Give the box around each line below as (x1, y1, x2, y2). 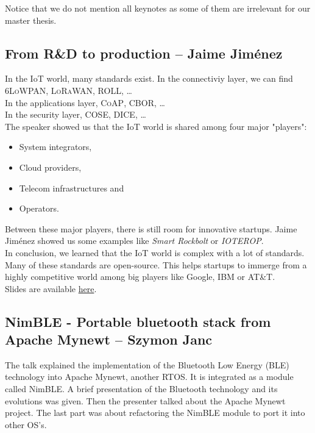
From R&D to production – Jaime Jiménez (5, 43, 283, 62)
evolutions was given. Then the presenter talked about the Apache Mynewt (5, 394, 286, 407)
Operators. (19, 202, 59, 215)
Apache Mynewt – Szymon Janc (5, 330, 213, 349)
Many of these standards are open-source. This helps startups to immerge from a (5, 258, 307, 271)
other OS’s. (5, 418, 47, 431)
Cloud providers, (19, 160, 82, 173)
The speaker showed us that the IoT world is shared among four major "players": (5, 120, 307, 132)
